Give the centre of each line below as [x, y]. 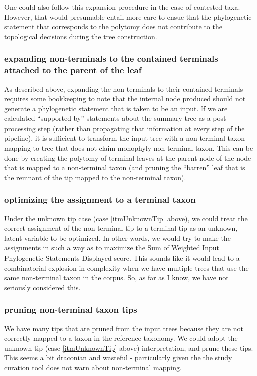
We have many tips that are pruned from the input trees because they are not [124, 328]
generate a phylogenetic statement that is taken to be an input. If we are [116, 108]
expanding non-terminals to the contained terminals [111, 58]
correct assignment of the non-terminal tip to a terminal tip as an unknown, [121, 228]
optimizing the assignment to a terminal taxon [100, 200]
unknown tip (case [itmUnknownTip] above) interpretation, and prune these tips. [129, 348]
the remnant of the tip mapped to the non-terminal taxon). [95, 177]
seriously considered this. [42, 287]
